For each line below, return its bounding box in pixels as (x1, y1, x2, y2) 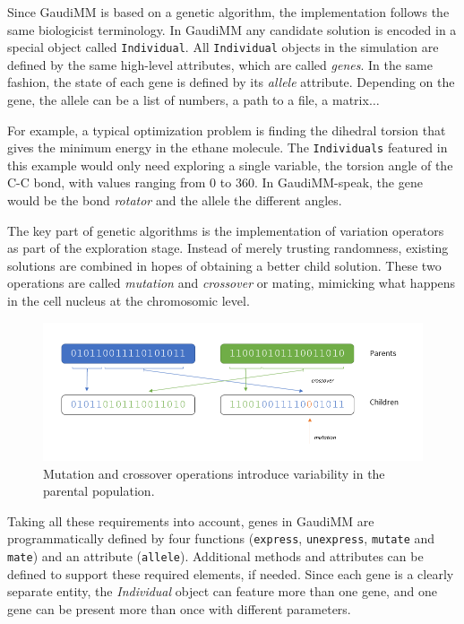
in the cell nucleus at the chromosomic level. (7, 291, 250, 310)
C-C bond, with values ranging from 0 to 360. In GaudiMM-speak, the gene (7, 173, 423, 192)
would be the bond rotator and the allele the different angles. (7, 191, 342, 210)
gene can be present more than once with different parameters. (7, 599, 351, 618)
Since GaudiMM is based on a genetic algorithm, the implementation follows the (7, 3, 450, 21)
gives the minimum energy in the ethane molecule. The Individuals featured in (7, 138, 448, 157)
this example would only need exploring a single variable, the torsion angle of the (7, 155, 453, 174)
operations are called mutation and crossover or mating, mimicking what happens (7, 273, 456, 292)
